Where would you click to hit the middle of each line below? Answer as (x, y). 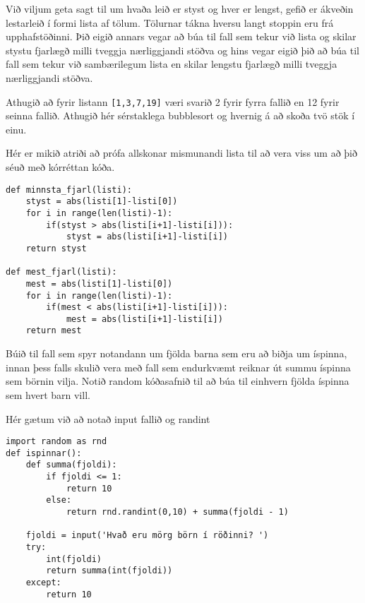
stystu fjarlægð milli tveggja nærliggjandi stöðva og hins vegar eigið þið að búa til (182, 50)
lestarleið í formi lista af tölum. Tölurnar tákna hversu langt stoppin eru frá (170, 22)
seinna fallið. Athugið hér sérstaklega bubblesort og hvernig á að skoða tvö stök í (180, 115)
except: (43, 582)
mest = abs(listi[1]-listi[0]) (99, 283)
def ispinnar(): (44, 453)
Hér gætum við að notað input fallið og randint (108, 418)
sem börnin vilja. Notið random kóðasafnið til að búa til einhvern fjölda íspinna (178, 381)
